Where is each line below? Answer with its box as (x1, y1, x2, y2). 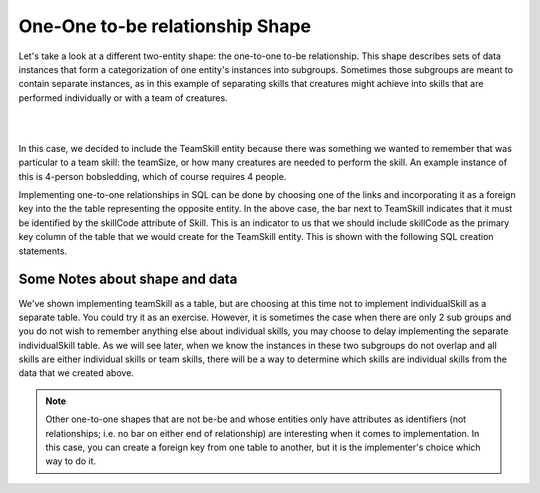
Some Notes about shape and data (18, 271, 238, 288)
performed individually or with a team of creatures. (18, 91, 229, 104)
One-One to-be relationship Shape (18, 15, 312, 37)
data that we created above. (18, 367, 135, 379)
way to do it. (45, 455, 97, 467)
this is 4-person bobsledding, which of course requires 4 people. (18, 170, 287, 182)
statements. (18, 245, 68, 257)
